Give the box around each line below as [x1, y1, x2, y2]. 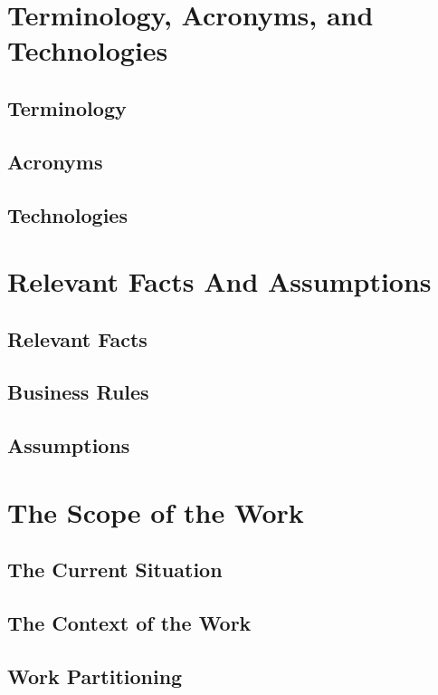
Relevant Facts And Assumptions [7, 263, 432, 300]
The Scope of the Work [7, 493, 304, 530]
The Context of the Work [7, 609, 252, 637]
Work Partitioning [7, 661, 183, 690]
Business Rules [7, 378, 149, 406]
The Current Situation [7, 555, 223, 584]
